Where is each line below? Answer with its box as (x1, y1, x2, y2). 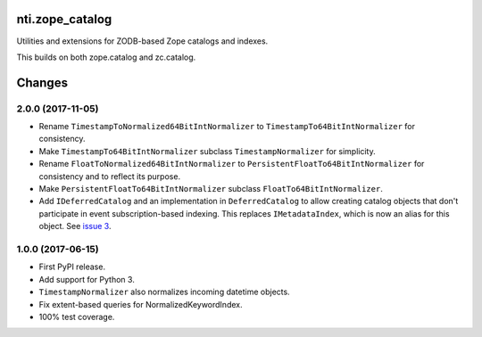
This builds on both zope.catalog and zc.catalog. (16, 52, 196, 62)
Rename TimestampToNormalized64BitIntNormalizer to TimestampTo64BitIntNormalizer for (38, 121, 415, 132)
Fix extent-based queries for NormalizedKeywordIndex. (38, 299, 243, 309)
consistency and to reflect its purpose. (38, 170, 181, 182)
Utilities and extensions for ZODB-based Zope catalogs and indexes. (16, 36, 269, 46)
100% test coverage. (38, 311, 115, 322)
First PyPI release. (38, 261, 106, 272)
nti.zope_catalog (16, 12, 112, 27)
